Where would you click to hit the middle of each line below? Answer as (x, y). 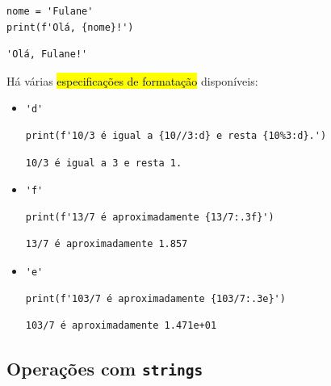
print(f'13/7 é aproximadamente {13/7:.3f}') (150, 217)
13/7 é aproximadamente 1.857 (107, 244)
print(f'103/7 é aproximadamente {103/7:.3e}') (155, 298)
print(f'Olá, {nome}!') (70, 27)
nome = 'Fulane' (50, 11)
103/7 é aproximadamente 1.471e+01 (121, 326)
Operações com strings (105, 369)
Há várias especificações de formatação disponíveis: (132, 80)
